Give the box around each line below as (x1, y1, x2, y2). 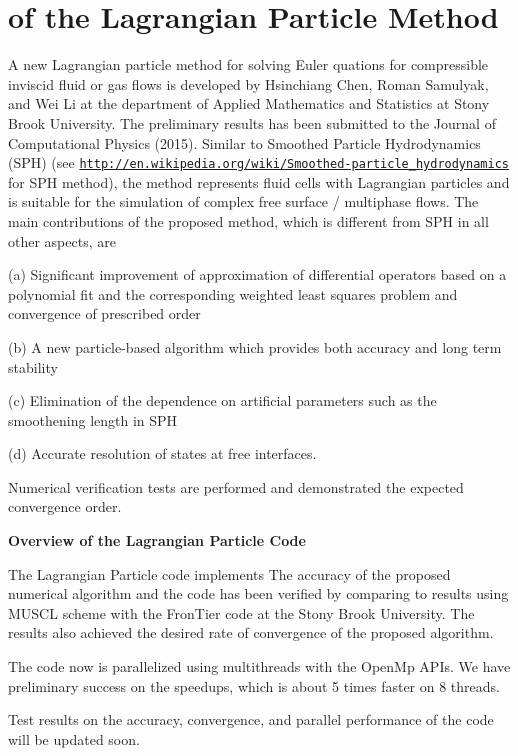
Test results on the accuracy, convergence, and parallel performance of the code (8, 709, 494, 730)
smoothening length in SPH (8, 409, 178, 430)
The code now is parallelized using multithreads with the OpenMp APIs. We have (8, 656, 511, 677)
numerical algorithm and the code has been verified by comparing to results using (8, 583, 509, 604)
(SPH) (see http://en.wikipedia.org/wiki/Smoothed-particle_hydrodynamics (8, 152, 509, 173)
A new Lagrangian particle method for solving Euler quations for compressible (8, 54, 489, 75)
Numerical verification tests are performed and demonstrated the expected (8, 476, 464, 497)
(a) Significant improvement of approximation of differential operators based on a (8, 264, 507, 285)
